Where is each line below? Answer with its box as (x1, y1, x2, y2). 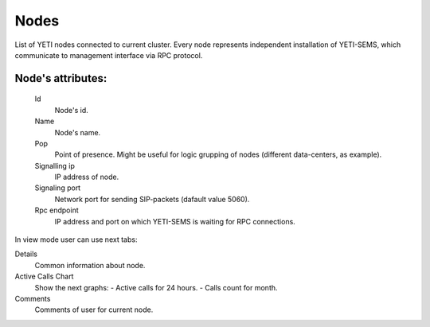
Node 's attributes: (14, 72, 107, 85)
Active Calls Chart (14, 271, 74, 282)
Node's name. (54, 127, 101, 137)
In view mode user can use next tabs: (14, 235, 138, 244)
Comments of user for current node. (34, 305, 154, 314)
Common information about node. (34, 260, 146, 270)
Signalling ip (34, 161, 76, 170)
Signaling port (34, 183, 81, 193)
